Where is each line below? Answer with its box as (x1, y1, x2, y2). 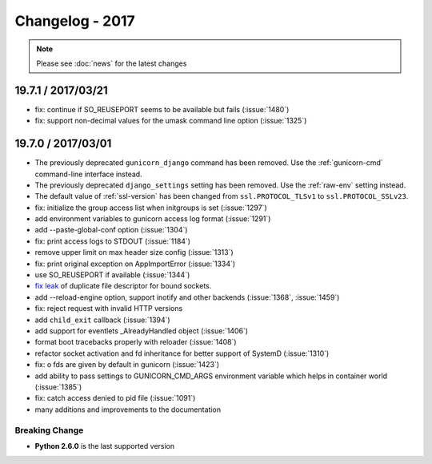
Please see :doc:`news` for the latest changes (36, 59, 187, 68)
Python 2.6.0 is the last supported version (34, 441, 175, 450)
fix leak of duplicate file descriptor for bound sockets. (34, 281, 212, 291)
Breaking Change (14, 425, 84, 436)
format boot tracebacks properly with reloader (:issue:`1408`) (34, 337, 237, 347)
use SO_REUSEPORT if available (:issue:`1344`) (34, 270, 190, 280)
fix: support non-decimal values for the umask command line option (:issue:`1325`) (34, 116, 307, 126)
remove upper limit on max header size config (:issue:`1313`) (34, 248, 234, 257)
